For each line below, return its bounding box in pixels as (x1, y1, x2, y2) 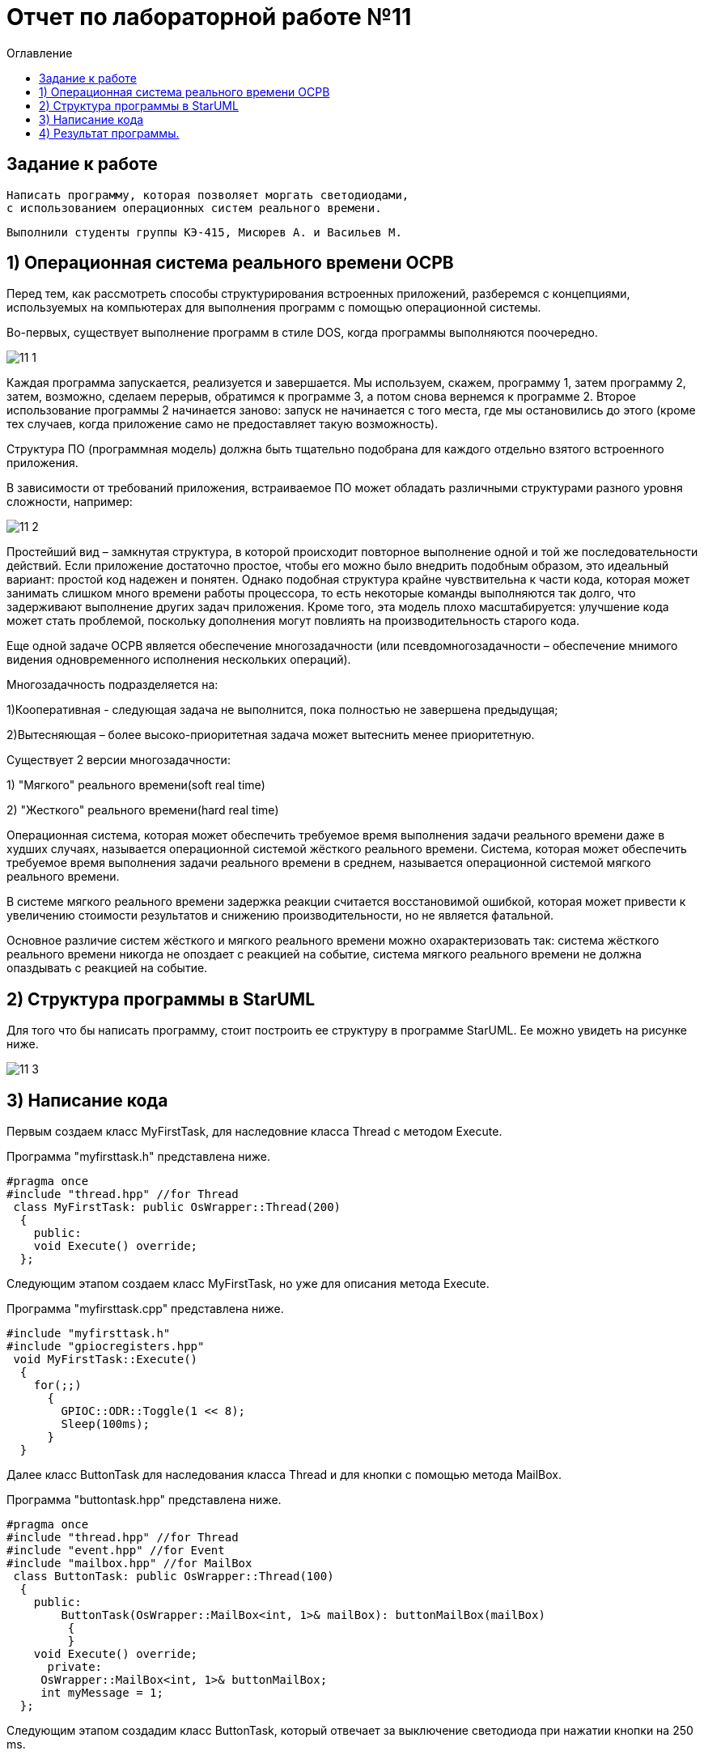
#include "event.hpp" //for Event (6, 1544, 225, 1557)
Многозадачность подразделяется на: (6, 678, 218, 692)
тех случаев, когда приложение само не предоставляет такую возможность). (6, 417, 439, 431)
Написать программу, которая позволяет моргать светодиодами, (6, 188, 409, 202)
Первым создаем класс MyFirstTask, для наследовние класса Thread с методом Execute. (6, 1124, 503, 1139)
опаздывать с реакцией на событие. (6, 961, 208, 975)
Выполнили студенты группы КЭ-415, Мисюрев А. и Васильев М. (6, 225, 402, 239)
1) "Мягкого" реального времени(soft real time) (6, 778, 265, 793)
